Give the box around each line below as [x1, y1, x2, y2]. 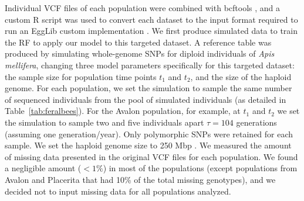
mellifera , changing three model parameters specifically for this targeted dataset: [5, 58, 295, 71]
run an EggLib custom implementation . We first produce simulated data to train [5, 25, 298, 37]
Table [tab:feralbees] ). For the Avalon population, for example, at [5, 105, 241, 117]
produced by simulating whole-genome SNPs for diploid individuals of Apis [5, 47, 275, 60]
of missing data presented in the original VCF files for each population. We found [5, 150, 298, 162]
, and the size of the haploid [190, 70, 292, 82]
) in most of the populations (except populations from [103, 162, 298, 174]
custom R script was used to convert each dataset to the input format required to [5, 13, 298, 25]
